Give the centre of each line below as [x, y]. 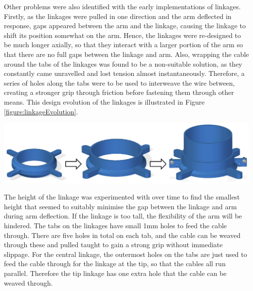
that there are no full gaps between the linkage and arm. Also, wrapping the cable [126, 54]
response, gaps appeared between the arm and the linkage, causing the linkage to [125, 26]
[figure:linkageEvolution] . [41, 111]
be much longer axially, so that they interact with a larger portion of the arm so [124, 45]
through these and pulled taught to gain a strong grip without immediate [113, 245]
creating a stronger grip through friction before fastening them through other [119, 92]
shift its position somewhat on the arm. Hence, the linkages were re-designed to [123, 35]
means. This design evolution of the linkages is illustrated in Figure [104, 101]
